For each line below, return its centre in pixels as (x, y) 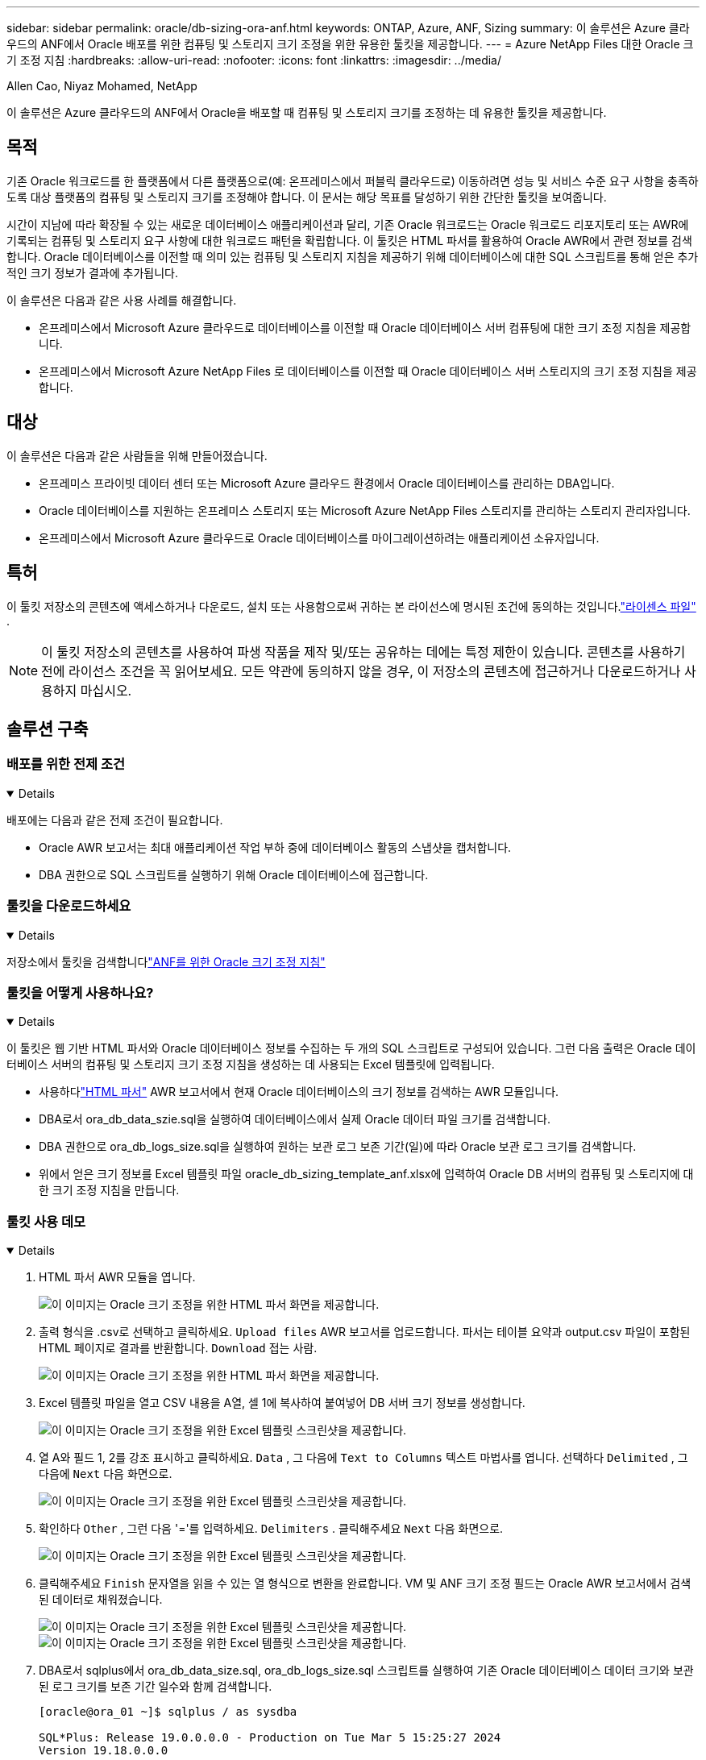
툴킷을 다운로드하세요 (69, 906)
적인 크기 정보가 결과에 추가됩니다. (92, 272)
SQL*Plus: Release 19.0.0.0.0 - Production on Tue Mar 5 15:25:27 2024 (270, 1737)
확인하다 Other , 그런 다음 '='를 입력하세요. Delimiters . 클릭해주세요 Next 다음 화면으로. (271, 1528)
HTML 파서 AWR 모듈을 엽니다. (117, 1277)
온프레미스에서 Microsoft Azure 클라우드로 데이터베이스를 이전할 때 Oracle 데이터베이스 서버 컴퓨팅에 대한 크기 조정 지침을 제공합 (365, 327)
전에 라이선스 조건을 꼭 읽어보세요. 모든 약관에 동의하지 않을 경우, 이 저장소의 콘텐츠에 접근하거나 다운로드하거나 (361, 671)
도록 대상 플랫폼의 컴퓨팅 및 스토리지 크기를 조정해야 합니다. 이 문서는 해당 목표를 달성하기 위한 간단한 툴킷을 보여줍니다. (307, 197)
